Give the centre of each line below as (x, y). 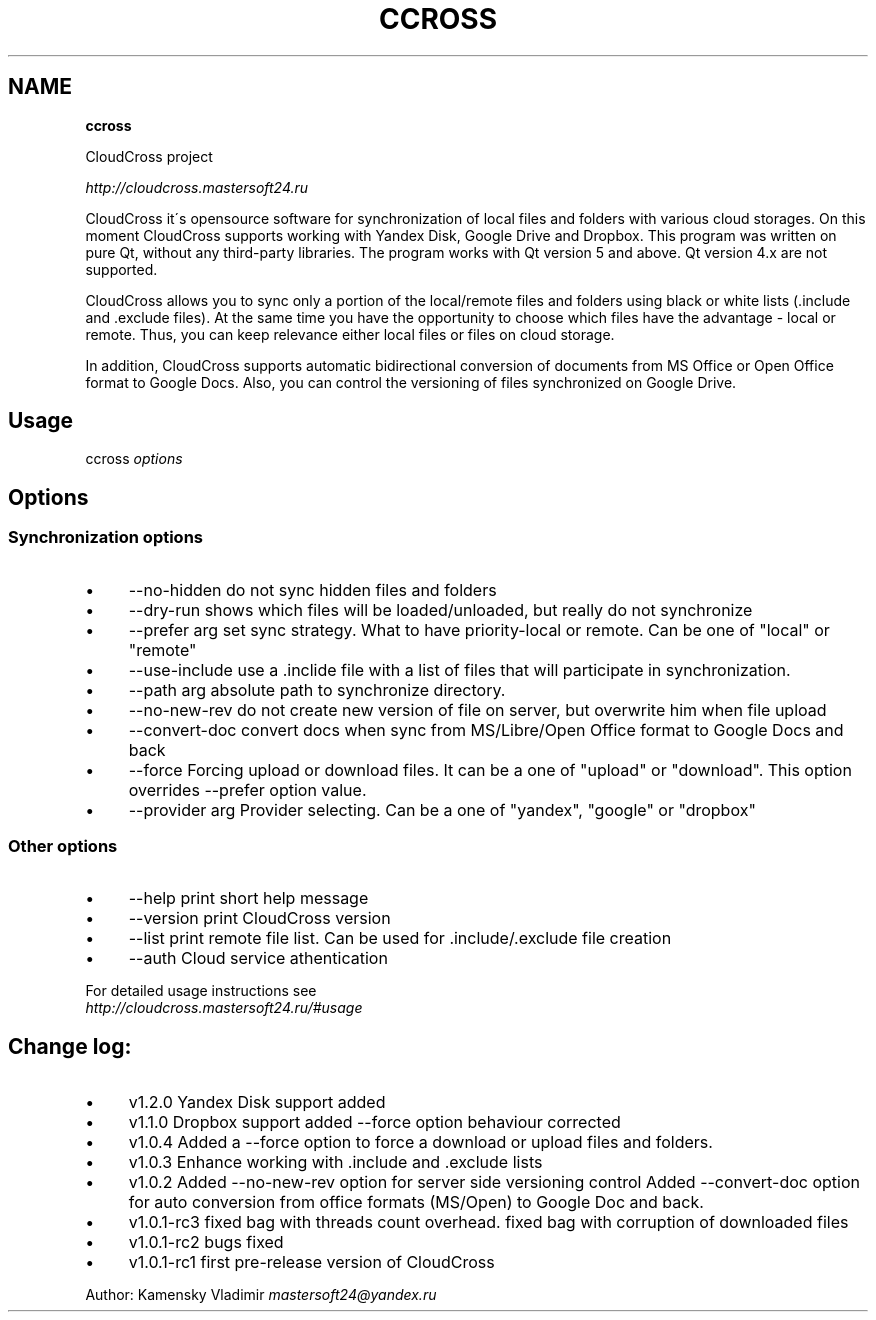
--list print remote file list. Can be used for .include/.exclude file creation (400, 938)
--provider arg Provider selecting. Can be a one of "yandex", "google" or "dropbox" (442, 809)
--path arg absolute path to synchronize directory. (317, 689)
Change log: (70, 1046)
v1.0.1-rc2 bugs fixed (206, 1242)
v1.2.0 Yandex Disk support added (257, 1102)
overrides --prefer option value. (247, 789)
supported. (121, 269)
